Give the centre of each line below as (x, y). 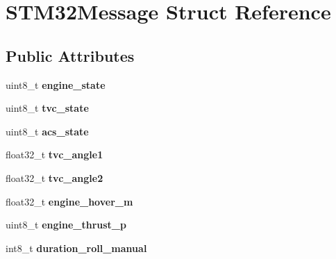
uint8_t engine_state (56, 84)
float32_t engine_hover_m (69, 201)
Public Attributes (70, 55)
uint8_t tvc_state (47, 108)
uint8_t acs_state (47, 131)
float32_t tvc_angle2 (54, 177)
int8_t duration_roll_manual (76, 248)
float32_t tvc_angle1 (54, 154)
